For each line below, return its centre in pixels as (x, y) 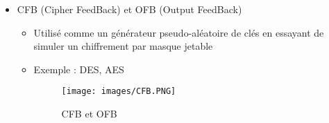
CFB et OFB (89, 114)
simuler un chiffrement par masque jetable (123, 46)
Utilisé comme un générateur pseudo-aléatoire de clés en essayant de (179, 32)
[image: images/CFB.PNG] (119, 92)
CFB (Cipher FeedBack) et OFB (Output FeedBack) (129, 9)
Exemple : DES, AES (79, 69)
